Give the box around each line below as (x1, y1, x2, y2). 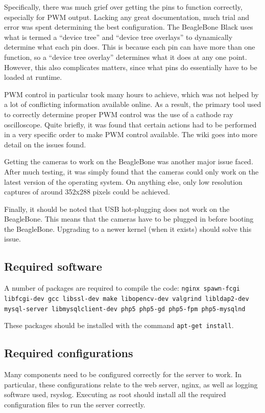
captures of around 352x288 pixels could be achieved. (4, 186, 170, 197)
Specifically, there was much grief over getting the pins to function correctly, (4, 2, 243, 12)
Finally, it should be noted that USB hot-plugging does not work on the (4, 203, 230, 214)
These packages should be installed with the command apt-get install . (4, 320, 234, 331)
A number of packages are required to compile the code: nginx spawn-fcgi (4, 282, 240, 293)
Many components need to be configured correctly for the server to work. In (4, 369, 242, 380)
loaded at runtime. (4, 72, 62, 82)
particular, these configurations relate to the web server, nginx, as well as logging (4, 379, 258, 389)
